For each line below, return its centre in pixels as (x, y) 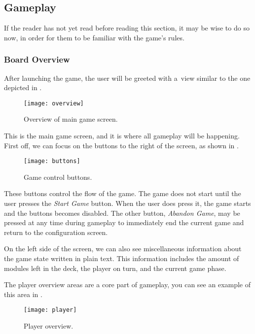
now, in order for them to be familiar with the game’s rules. (94, 37)
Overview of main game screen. (71, 119)
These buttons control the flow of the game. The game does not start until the (123, 193)
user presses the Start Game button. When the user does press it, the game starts (127, 203)
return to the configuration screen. (56, 232)
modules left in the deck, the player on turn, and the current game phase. (115, 268)
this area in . (23, 294)
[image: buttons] (52, 161)
